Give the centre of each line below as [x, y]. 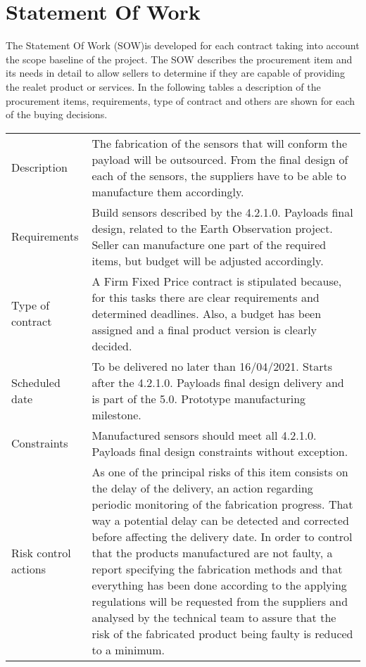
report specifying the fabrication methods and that [217, 568]
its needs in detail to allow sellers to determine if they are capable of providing [175, 73]
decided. [112, 345]
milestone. [116, 414]
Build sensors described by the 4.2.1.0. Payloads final [222, 212]
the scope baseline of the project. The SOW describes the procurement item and [179, 59]
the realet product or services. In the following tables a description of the [163, 86]
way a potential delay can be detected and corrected [220, 520]
